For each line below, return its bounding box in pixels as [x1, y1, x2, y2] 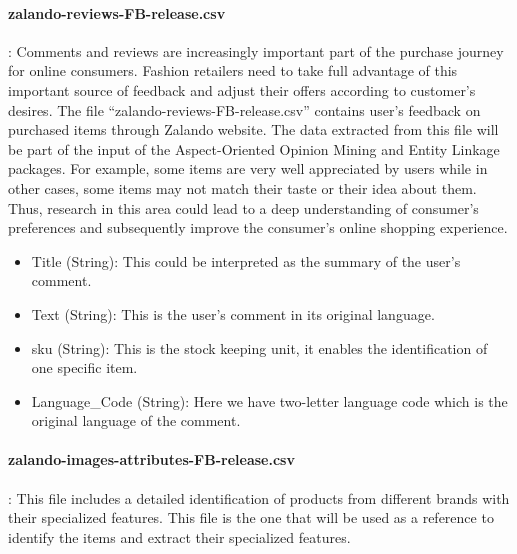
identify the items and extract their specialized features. [8, 526, 351, 547]
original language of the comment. [31, 410, 241, 431]
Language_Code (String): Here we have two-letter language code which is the [31, 390, 508, 411]
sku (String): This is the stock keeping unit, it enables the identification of [31, 337, 488, 358]
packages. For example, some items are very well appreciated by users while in [8, 158, 488, 179]
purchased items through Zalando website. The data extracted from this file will [8, 119, 499, 140]
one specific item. [31, 357, 138, 378]
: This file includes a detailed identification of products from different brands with [8, 487, 510, 508]
